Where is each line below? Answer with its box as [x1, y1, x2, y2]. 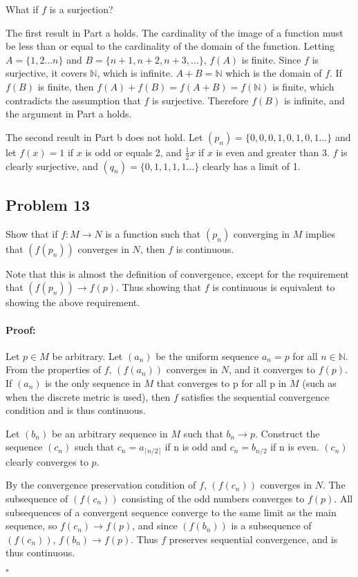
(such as [302, 375, 337, 390]
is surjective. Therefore [152, 93, 249, 107]
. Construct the [255, 426, 320, 440]
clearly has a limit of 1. [202, 158, 301, 173]
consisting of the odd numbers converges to [122, 491, 305, 505]
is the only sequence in [45, 375, 141, 390]
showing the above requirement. [6, 295, 140, 310]
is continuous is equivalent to [212, 280, 335, 294]
